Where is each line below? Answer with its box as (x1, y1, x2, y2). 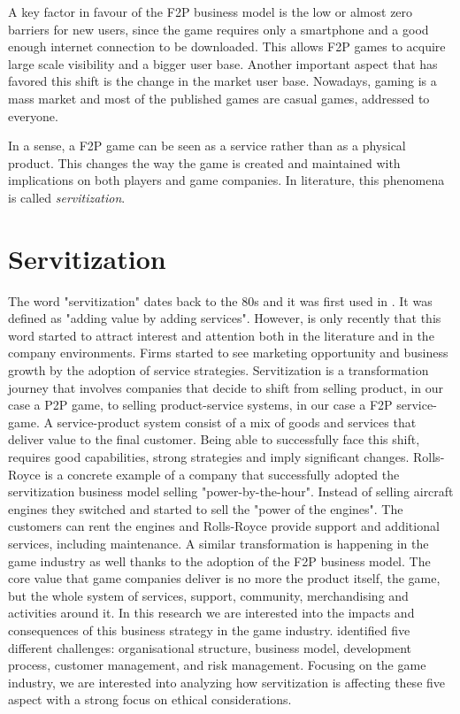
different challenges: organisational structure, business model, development (8, 638, 412, 656)
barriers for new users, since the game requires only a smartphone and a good (8, 19, 429, 38)
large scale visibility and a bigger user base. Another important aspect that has (8, 54, 438, 73)
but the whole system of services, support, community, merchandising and (8, 586, 409, 604)
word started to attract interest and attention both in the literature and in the (8, 326, 434, 344)
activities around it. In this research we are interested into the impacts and (8, 603, 415, 622)
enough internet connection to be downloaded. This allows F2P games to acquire (8, 37, 446, 56)
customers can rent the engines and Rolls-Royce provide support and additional (8, 517, 440, 535)
